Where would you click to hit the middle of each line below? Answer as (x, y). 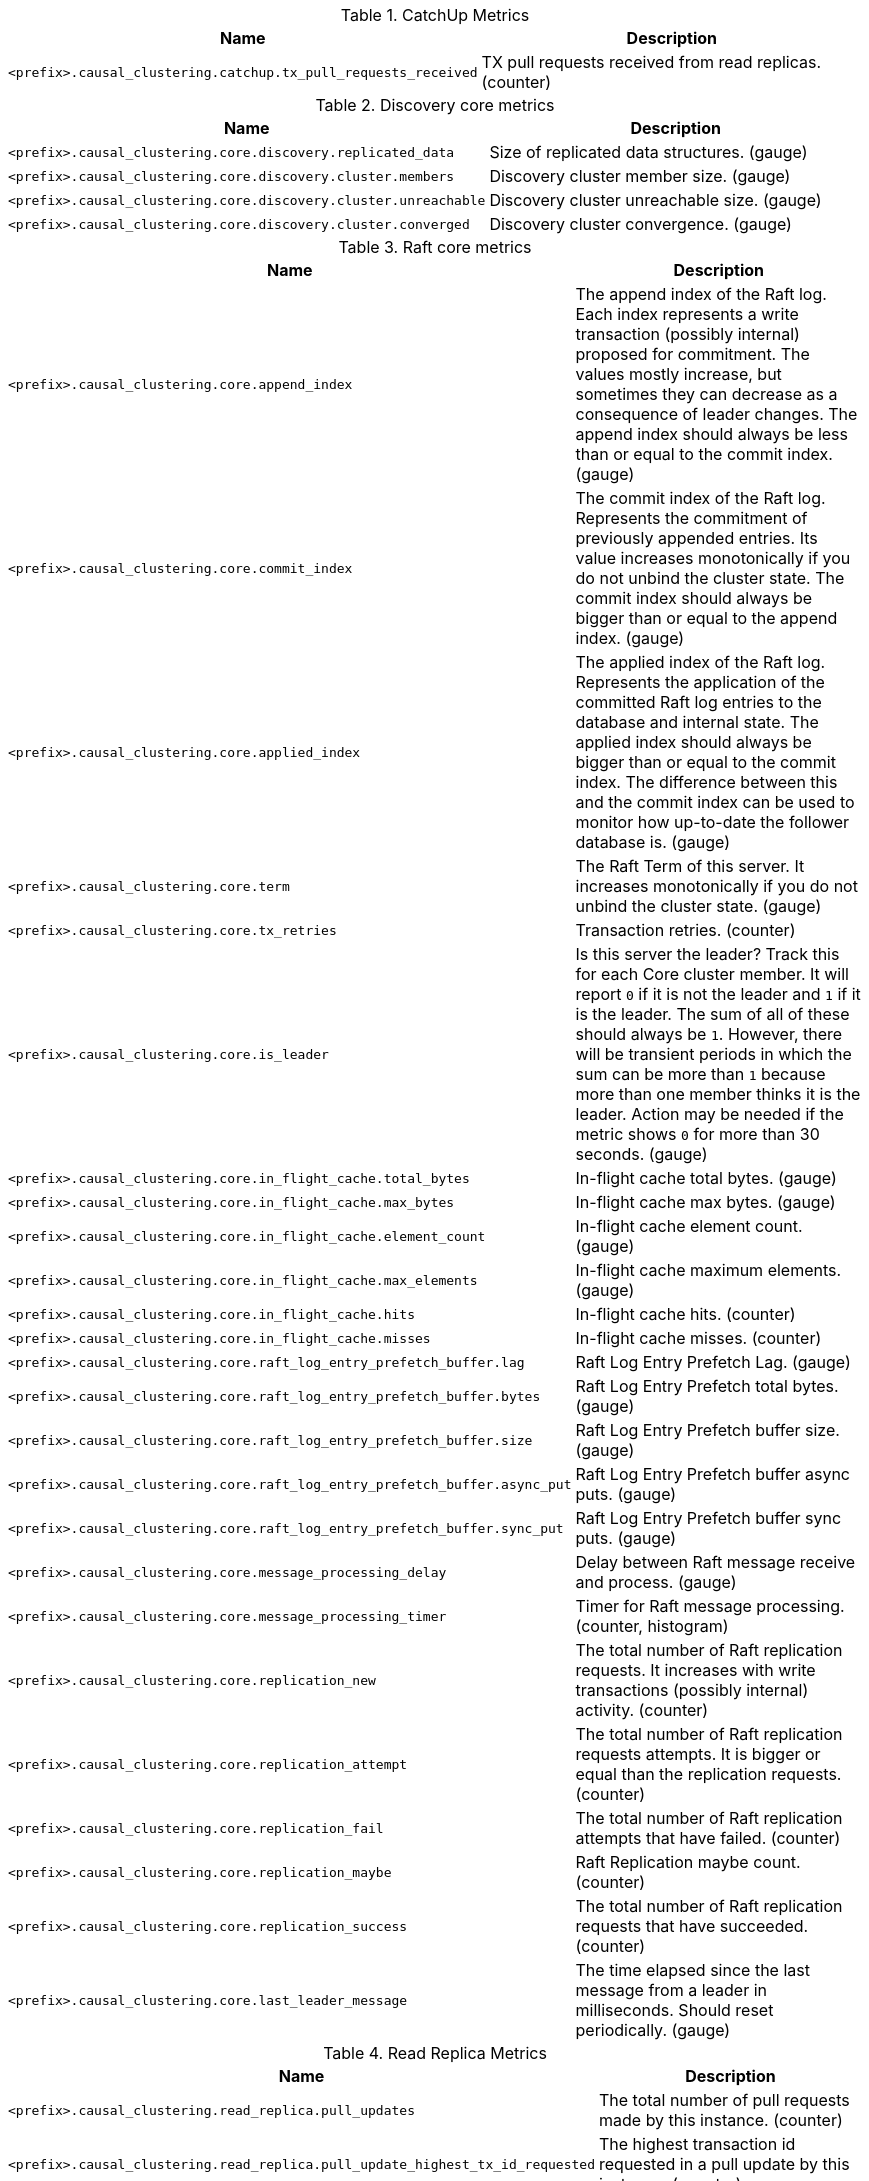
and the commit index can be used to (715, 802)
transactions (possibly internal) (692, 1690)
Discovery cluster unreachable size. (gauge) (655, 200)
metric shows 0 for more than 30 (697, 1134)
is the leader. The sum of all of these (712, 1014)
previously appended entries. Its (696, 538)
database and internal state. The (697, 722)
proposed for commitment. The (692, 354)
